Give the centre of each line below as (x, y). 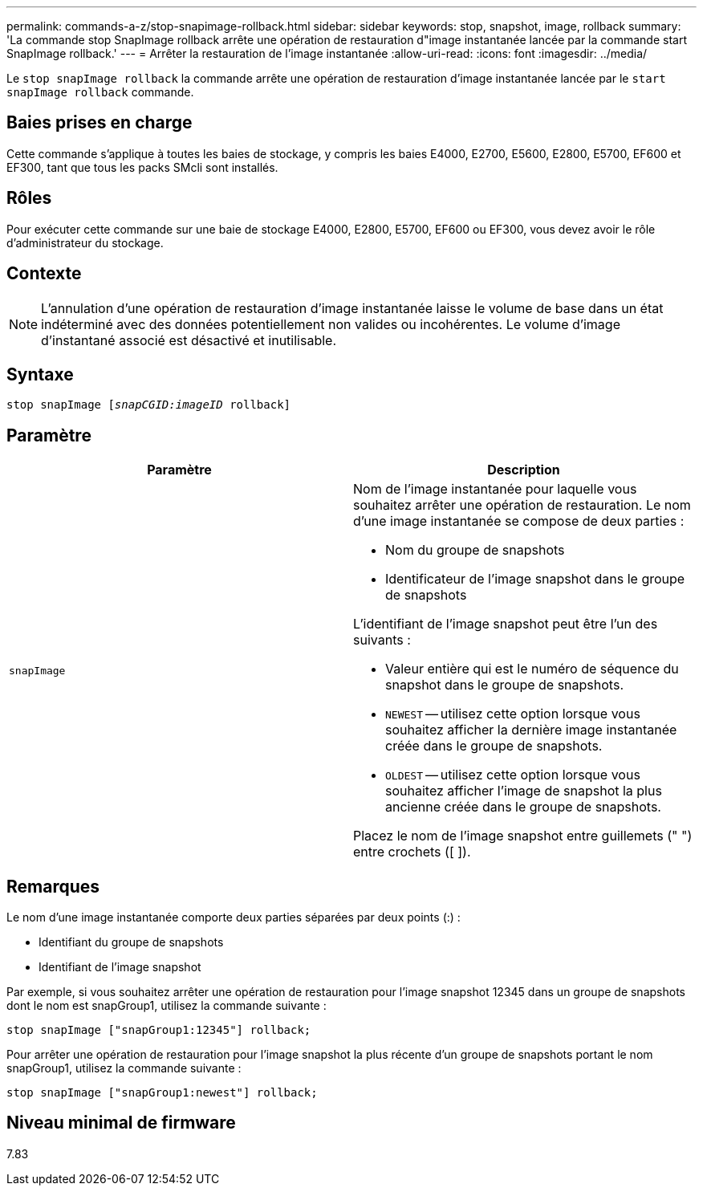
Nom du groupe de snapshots (475, 550)
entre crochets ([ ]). (412, 852)
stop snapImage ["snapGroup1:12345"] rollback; (159, 1030)
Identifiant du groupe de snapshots (131, 942)
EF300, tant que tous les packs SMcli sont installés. (142, 167)
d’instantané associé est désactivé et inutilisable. (189, 340)
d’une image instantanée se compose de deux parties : (519, 521)
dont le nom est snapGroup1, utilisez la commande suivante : (167, 1006)
